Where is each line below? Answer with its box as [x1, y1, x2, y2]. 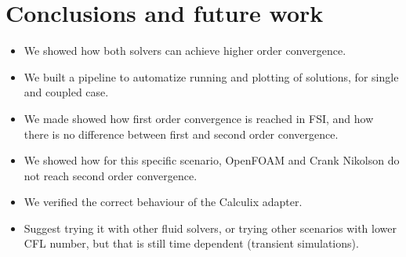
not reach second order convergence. [24, 167, 198, 183]
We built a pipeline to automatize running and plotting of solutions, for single [24, 68, 399, 85]
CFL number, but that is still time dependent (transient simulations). [24, 235, 359, 252]
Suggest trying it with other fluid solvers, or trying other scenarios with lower [24, 219, 397, 236]
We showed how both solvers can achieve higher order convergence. [24, 42, 346, 59]
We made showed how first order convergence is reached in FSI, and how [24, 110, 374, 126]
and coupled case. [24, 84, 109, 100]
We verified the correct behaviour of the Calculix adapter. [24, 194, 303, 210]
